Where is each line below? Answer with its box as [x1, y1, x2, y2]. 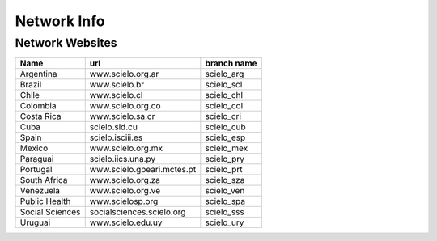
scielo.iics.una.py [89, 154, 156, 165]
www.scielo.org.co [89, 100, 161, 112]
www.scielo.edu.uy [89, 217, 163, 228]
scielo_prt [205, 164, 243, 175]
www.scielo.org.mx [89, 142, 163, 154]
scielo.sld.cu [89, 121, 138, 133]
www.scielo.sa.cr [89, 111, 155, 122]
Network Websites [15, 36, 117, 50]
